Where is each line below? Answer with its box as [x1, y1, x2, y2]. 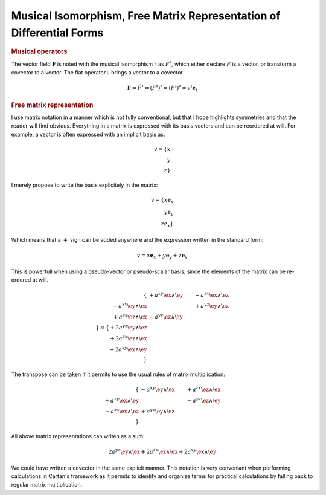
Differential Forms [11, 26, 104, 39]
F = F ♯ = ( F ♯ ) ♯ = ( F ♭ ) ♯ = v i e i [127, 83, 197, 93]
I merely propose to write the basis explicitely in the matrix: [11, 181, 158, 189]
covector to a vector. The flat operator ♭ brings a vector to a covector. [11, 69, 184, 76]
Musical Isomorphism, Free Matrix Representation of [11, 9, 281, 22]
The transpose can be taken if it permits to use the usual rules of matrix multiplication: [11, 370, 226, 378]
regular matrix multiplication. [11, 481, 83, 488]
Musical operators [11, 47, 68, 56]
